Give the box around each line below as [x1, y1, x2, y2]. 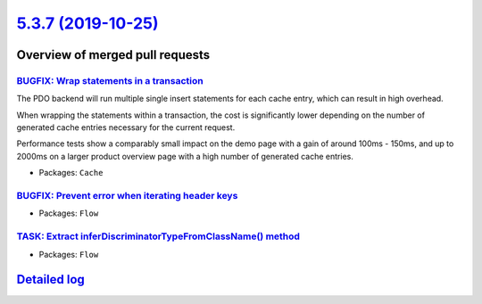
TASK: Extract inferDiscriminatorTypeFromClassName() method [16, 230, 301, 242]
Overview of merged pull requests [16, 47, 211, 62]
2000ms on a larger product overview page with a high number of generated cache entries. [16, 151, 354, 161]
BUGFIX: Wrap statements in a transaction [16, 74, 204, 86]
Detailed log [16, 272, 85, 287]
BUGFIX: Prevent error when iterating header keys [16, 190, 238, 202]
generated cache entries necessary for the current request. [16, 122, 236, 133]
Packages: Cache [38, 168, 104, 178]
